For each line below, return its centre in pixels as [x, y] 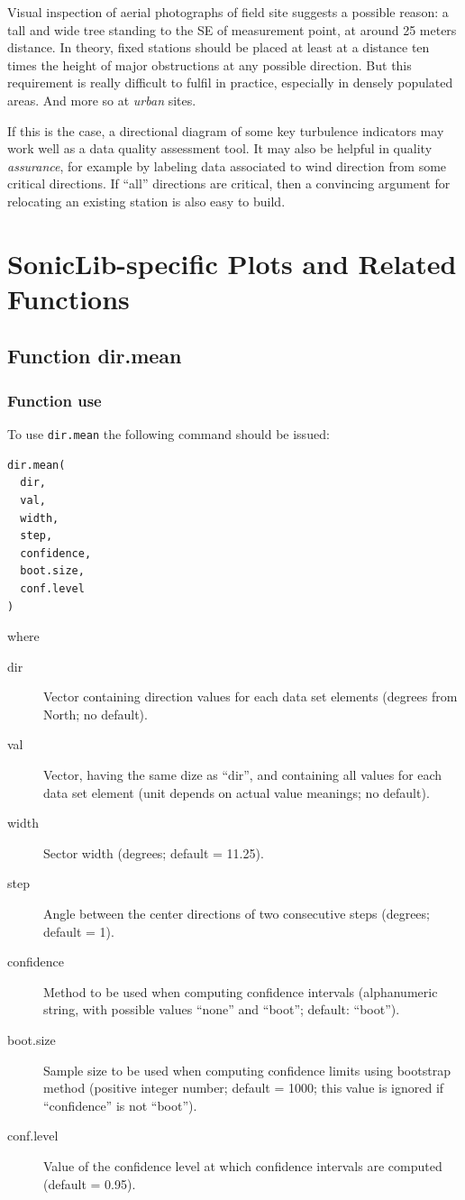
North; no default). [96, 714]
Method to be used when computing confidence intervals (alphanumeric [241, 991]
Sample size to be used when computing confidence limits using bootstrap [247, 1070]
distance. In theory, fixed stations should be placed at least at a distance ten [219, 47]
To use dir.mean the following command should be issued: [169, 434]
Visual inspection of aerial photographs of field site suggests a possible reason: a [228, 12]
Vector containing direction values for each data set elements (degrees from [251, 696]
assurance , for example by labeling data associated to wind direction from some [227, 165]
